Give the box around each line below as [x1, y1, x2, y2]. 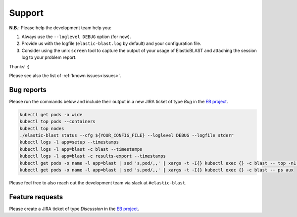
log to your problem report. [21, 54, 77, 60]
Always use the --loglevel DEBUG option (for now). [21, 34, 131, 40]
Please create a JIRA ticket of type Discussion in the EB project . [9, 206, 140, 212]
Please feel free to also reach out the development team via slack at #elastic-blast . [9, 179, 187, 185]
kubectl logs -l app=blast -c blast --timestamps [19, 146, 143, 152]
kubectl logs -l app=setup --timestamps [19, 139, 119, 145]
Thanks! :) [9, 63, 30, 69]
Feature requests [9, 193, 63, 201]
